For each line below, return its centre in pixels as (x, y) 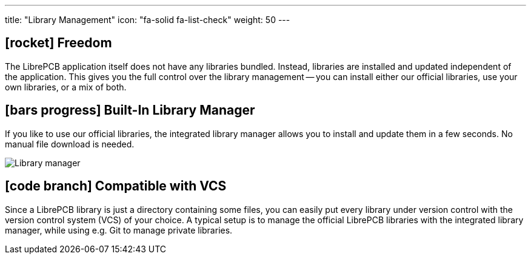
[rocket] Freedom (58, 43)
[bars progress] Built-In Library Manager (130, 110)
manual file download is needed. (70, 144)
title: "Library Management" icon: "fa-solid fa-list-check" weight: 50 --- (148, 20)
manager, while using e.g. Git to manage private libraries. (119, 230)
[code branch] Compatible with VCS (116, 186)
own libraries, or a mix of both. (66, 87)
